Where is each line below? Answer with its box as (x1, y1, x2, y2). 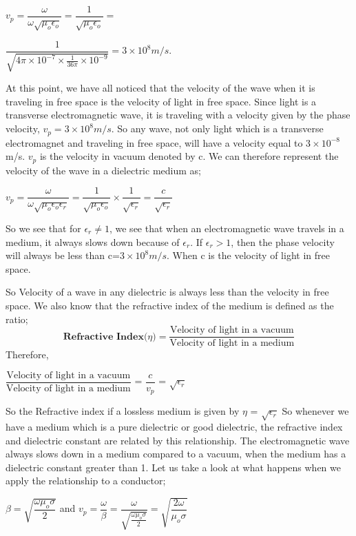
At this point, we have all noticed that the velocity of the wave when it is (6, 81, 315, 95)
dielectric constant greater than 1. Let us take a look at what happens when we (6, 460, 342, 474)
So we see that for (6, 220, 81, 235)
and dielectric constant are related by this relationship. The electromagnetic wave (6, 433, 350, 447)
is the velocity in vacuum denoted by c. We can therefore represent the (39, 149, 339, 163)
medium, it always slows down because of (6, 234, 180, 249)
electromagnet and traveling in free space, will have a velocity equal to (6, 135, 303, 150)
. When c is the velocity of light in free (167, 248, 330, 262)
